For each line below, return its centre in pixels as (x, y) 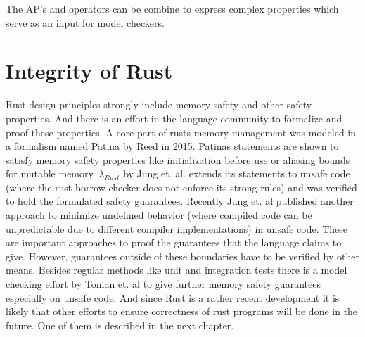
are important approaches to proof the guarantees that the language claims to (174, 242)
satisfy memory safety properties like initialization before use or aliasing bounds (178, 159)
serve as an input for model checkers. (85, 22)
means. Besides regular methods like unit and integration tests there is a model (177, 270)
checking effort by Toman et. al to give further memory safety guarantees (163, 284)
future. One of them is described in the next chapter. (120, 325)
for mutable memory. (51, 173)
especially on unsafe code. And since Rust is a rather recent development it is (173, 297)
